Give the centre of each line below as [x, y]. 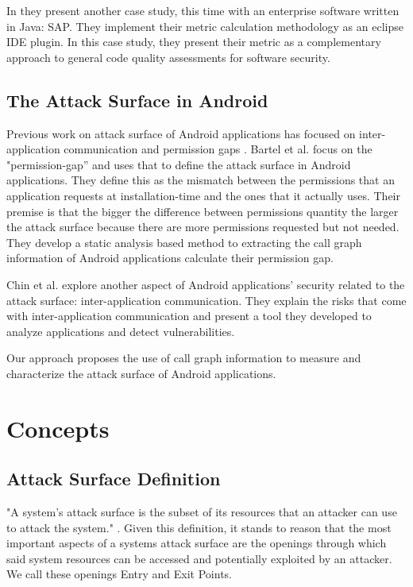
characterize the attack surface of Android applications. [141, 373]
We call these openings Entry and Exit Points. [119, 574]
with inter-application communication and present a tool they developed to [189, 316]
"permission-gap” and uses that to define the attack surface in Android [179, 164]
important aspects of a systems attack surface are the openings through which [197, 543]
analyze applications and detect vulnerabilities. [121, 331]
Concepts [58, 428]
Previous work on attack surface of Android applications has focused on [181, 133]
